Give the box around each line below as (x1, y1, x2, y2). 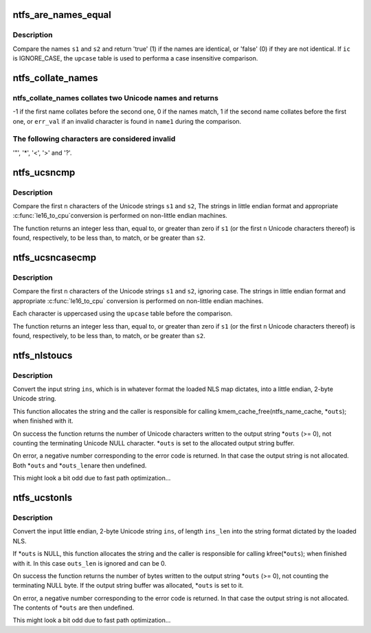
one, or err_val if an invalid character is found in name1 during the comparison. (12, 117, 242, 125)
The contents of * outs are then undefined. (12, 603, 135, 612)
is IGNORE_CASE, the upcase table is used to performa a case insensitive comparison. (12, 54, 258, 63)
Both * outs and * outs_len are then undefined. (12, 461, 147, 469)
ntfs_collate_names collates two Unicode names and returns (12, 93, 219, 102)
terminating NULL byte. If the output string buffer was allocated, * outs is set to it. (12, 581, 244, 590)
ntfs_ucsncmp (12, 166, 76, 178)
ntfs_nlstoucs (12, 349, 73, 361)
